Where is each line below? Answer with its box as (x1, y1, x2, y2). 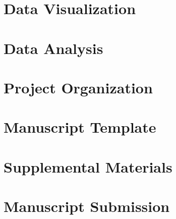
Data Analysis (4, 37, 103, 58)
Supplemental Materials (4, 156, 172, 177)
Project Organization (4, 77, 153, 97)
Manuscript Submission (4, 196, 170, 216)
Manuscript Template (4, 117, 156, 137)
